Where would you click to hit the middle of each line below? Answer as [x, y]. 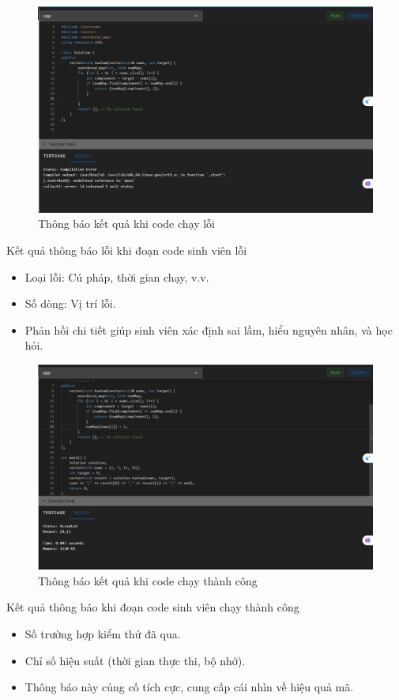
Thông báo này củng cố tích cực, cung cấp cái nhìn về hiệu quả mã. [189, 687]
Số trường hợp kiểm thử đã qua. [103, 634]
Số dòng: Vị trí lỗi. [70, 303]
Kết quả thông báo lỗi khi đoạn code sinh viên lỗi [127, 250]
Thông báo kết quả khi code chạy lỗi [126, 223]
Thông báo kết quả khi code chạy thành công [148, 580]
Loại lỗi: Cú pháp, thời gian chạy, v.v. [117, 276]
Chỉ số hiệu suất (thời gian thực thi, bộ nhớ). [135, 660]
